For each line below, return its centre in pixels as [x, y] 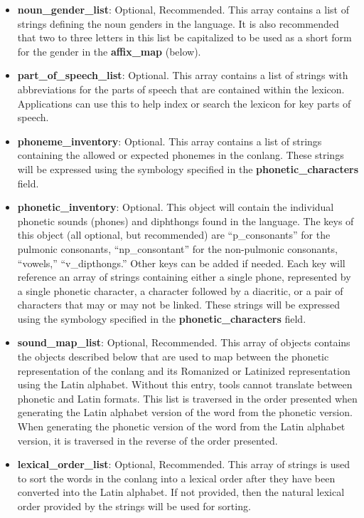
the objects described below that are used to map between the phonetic [173, 357]
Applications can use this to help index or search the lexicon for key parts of [184, 103]
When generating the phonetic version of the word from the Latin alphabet [181, 426]
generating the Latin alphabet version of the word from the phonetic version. [185, 412]
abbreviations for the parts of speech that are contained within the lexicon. [181, 89]
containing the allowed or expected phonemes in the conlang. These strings [181, 155]
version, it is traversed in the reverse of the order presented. [148, 440]
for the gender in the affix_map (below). [109, 51]
